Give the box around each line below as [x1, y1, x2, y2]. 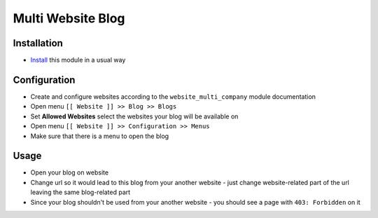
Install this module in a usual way [30, 56, 126, 64]
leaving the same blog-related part [30, 188, 131, 196]
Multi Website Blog [13, 11, 125, 26]
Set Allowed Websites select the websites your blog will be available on [30, 112, 239, 121]
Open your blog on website [30, 168, 108, 177]
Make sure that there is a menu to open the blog [30, 132, 169, 140]
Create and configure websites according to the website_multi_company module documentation [30, 92, 316, 101]
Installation [13, 37, 63, 49]
